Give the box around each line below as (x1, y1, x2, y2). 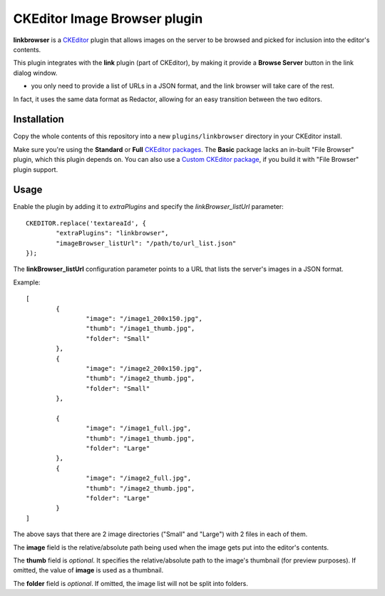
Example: (13, 278, 41, 287)
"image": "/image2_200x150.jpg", (86, 364, 203, 372)
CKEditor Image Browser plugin (13, 11, 203, 26)
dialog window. (13, 68, 58, 77)
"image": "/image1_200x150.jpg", (86, 314, 203, 322)
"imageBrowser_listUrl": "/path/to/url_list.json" (56, 239, 237, 247)
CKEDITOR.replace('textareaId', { (26, 219, 146, 227)
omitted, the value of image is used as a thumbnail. (13, 566, 164, 575)
